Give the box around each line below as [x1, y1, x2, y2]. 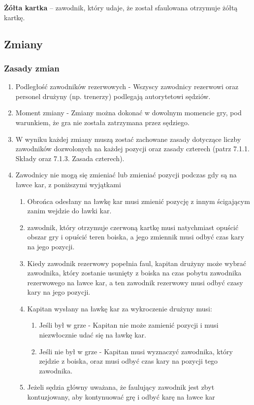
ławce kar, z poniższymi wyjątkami [15, 179, 121, 189]
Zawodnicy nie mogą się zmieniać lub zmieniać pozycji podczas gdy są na [15, 169, 237, 180]
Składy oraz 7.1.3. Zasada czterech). [15, 153, 125, 163]
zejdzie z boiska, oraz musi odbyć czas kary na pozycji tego [39, 356, 218, 366]
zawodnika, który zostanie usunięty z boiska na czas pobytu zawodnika [27, 268, 242, 278]
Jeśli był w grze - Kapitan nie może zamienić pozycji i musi [39, 320, 219, 330]
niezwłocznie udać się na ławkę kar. [39, 330, 146, 340]
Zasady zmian [4, 62, 60, 74]
